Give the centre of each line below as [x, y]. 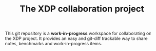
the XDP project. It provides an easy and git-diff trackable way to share [76, 38]
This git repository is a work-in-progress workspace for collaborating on [78, 33]
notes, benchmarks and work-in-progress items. [54, 44]
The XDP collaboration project [82, 9]
